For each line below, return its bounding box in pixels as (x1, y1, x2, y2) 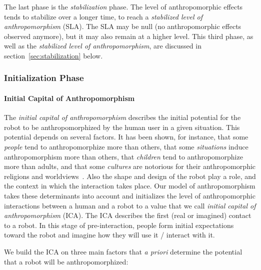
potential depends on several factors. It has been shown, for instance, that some (4, 131, 248, 142)
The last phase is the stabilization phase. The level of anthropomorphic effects (4, 1, 243, 11)
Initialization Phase (4, 71, 84, 84)
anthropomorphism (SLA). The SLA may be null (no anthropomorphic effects (4, 21, 241, 31)
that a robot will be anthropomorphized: (4, 256, 128, 266)
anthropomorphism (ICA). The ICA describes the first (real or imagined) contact (4, 210, 251, 220)
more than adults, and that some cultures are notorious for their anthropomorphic (4, 161, 256, 171)
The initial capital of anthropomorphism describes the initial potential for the (4, 112, 241, 122)
